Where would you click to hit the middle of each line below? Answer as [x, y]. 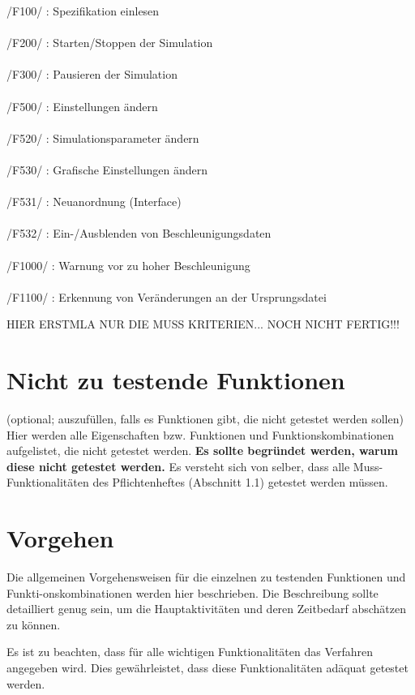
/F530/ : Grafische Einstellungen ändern [107, 169]
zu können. [34, 624]
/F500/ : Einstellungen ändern [82, 106]
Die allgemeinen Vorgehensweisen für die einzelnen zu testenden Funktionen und [206, 577]
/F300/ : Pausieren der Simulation [92, 74]
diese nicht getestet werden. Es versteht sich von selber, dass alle [178, 466]
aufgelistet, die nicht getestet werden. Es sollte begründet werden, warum [202, 450]
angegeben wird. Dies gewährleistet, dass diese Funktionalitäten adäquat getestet [207, 668]
